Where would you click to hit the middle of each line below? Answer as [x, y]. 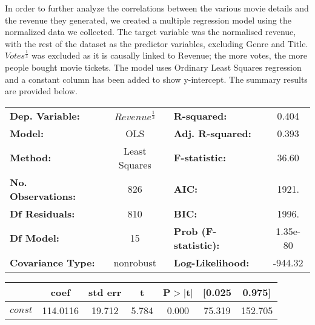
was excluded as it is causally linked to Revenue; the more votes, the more [169, 55]
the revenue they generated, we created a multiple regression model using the [148, 20]
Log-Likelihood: [211, 262]
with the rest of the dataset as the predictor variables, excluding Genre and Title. [157, 43]
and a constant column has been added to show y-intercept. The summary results [156, 79]
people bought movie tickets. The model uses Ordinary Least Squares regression [153, 67]
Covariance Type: [52, 262]
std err [105, 292]
